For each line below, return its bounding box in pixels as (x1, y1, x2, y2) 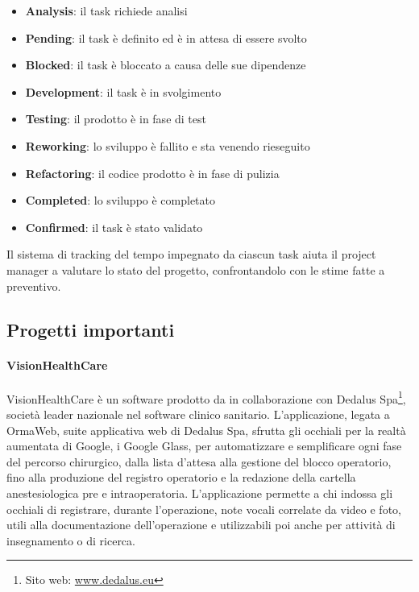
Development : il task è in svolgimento (25, 83, 222, 100)
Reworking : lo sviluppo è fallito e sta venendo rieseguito (25, 137, 310, 154)
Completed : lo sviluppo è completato (25, 192, 216, 209)
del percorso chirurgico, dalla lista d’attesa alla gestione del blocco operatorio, (6, 453, 392, 470)
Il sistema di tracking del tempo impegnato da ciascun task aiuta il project (6, 246, 376, 263)
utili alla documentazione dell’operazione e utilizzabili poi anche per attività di (6, 516, 396, 533)
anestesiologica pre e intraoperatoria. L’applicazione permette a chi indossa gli (6, 484, 393, 501)
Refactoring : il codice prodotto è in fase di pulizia (25, 164, 280, 181)
